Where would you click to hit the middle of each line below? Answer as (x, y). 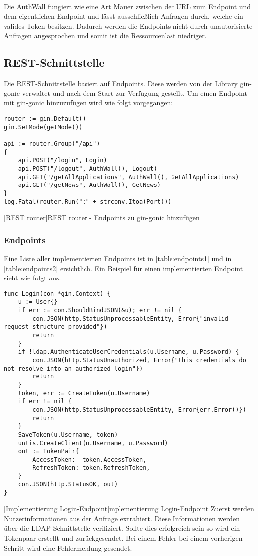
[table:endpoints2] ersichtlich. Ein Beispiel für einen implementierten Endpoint (124, 268)
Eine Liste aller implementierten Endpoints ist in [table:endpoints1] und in (118, 258)
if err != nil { (45, 402)
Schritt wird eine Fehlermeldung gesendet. (68, 547)
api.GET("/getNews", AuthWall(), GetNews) (89, 185)
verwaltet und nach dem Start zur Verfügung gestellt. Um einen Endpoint (134, 93)
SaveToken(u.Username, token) (68, 434)
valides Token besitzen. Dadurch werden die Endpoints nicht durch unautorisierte (128, 26)
